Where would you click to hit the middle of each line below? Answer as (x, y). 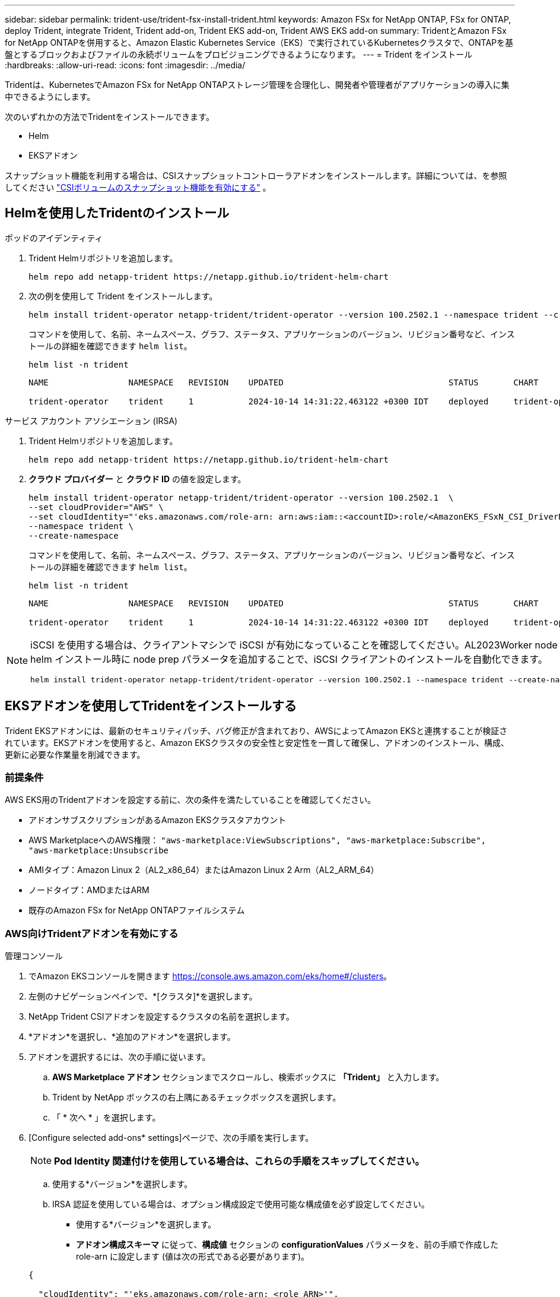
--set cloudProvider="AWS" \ (96, 507)
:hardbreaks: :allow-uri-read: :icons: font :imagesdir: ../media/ (125, 65)
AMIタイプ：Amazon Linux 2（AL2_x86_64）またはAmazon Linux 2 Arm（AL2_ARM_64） (204, 870)
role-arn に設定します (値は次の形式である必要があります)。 (192, 1257)
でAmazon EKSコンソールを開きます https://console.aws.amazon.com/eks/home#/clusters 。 (210, 976)
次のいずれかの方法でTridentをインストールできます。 (109, 117)
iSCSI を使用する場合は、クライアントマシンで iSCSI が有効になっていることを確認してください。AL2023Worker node (294, 645)
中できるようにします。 (50, 97)
